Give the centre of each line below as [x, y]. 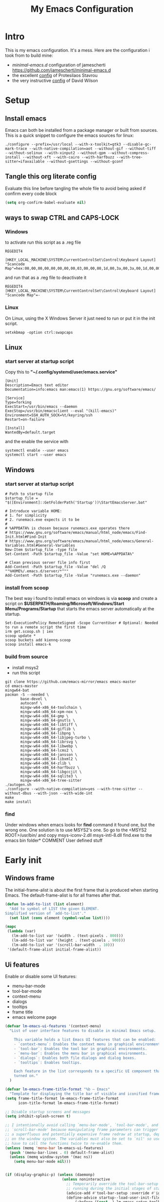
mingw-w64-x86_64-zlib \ [45, 763]
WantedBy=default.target [30, 432]
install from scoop [27, 588]
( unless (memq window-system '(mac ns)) [51, 1157]
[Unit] [12, 381]
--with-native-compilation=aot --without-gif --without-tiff [92, 149]
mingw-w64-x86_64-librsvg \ [49, 742]
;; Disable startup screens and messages [48, 1112]
